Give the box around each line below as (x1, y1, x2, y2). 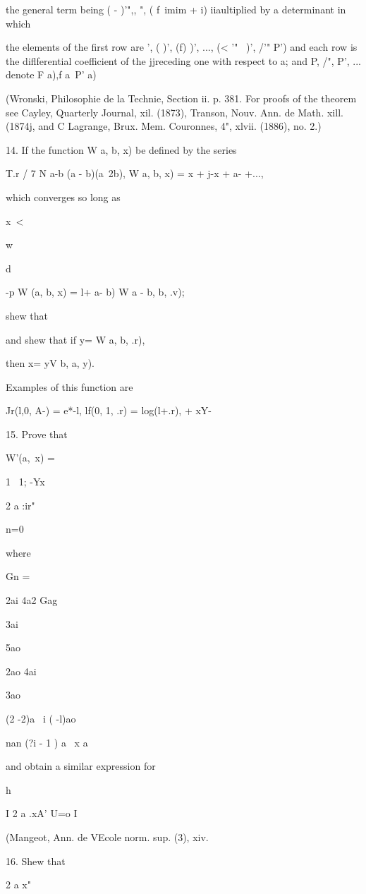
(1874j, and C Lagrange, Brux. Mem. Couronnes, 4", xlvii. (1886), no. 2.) (6, 119, 322, 133)
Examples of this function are (6, 379, 133, 394)
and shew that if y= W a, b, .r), (6, 332, 145, 346)
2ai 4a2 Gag (6, 593, 58, 608)
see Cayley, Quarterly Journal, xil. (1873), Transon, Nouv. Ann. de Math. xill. (6, 104, 343, 119)
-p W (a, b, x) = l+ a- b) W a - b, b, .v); (6, 284, 185, 299)
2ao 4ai (6, 663, 37, 678)
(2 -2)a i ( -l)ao (6, 711, 76, 725)
